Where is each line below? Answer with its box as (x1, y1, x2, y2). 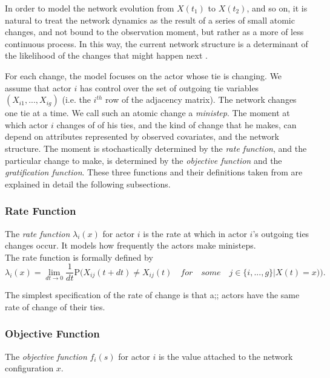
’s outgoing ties (252, 227, 309, 240)
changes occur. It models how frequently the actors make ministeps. (5, 239, 256, 252)
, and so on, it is (246, 2, 308, 14)
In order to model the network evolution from (5, 2, 174, 14)
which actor (5, 118, 48, 131)
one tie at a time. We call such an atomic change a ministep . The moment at (5, 106, 290, 119)
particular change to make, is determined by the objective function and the (5, 154, 282, 166)
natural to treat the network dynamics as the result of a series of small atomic (5, 13, 295, 26)
